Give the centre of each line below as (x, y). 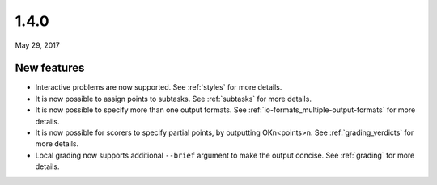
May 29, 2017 (37, 45)
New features (50, 68)
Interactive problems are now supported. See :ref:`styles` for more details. (159, 87)
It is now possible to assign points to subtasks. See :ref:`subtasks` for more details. (173, 99)
